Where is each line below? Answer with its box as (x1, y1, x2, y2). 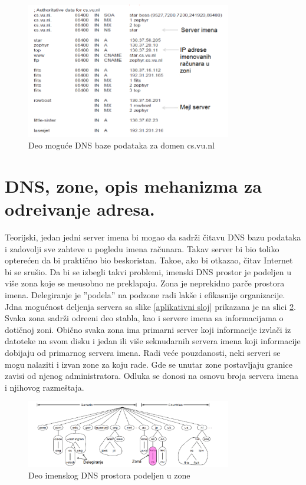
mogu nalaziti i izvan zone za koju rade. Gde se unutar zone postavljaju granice (5, 358, 293, 370)
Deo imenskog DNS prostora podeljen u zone (28, 468, 190, 481)
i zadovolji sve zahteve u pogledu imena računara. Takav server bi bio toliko (5, 242, 279, 255)
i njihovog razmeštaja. (5, 381, 84, 393)
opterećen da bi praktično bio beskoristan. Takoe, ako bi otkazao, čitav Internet (5, 254, 293, 266)
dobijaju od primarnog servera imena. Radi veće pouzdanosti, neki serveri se (5, 346, 281, 358)
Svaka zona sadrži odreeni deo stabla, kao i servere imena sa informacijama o (5, 312, 284, 324)
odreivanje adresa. (5, 197, 155, 221)
